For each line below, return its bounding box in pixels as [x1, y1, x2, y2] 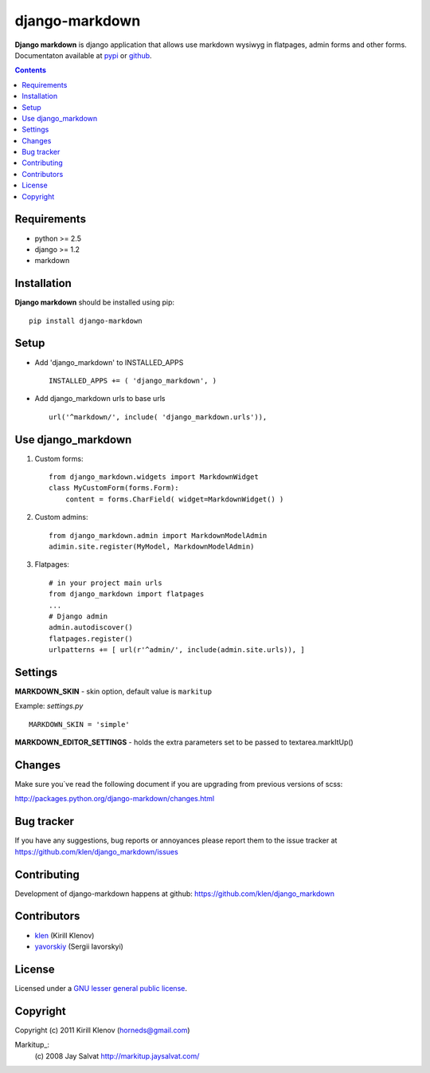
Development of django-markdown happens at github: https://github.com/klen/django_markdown [14, 889, 334, 898]
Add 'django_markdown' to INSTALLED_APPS [34, 357, 184, 367]
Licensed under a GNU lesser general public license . [14, 983, 187, 992]
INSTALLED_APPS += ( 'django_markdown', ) [49, 375, 217, 385]
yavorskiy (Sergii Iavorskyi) [34, 941, 123, 951]
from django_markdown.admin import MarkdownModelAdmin [49, 531, 268, 540]
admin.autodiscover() [49, 623, 133, 632]
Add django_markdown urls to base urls [34, 394, 166, 403]
